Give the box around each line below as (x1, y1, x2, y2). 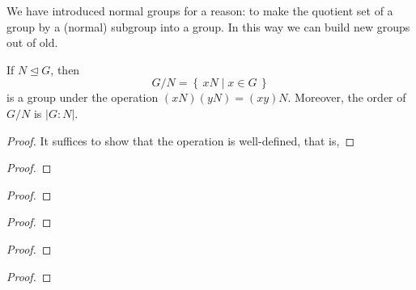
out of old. (6, 34, 58, 51)
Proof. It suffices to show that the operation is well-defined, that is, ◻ (6, 132, 355, 149)
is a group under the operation (6, 89, 159, 106)
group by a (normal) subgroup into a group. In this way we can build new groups (6, 18, 410, 35)
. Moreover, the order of (287, 89, 406, 106)
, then (50, 61, 80, 78)
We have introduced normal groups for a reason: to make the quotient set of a (6, 2, 393, 19)
